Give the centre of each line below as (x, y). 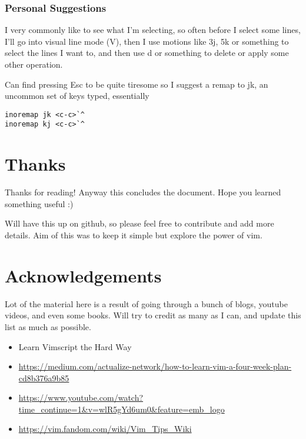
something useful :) (39, 203)
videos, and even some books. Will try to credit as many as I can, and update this (153, 315)
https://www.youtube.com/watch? (81, 398)
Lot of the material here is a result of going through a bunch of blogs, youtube (146, 303)
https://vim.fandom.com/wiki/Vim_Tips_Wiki (105, 429)
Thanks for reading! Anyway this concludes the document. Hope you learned (143, 192)
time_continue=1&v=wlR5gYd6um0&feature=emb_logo (122, 409)
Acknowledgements (83, 275)
